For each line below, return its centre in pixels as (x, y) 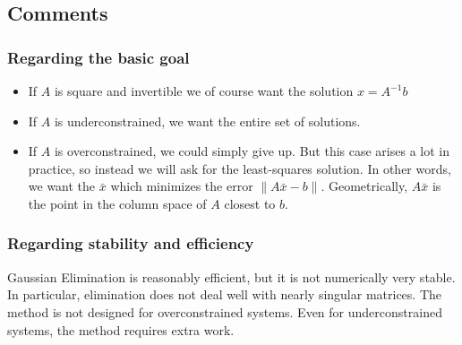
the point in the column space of (117, 203)
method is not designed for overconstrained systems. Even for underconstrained (225, 311)
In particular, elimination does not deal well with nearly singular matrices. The (225, 294)
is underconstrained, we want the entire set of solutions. (207, 121)
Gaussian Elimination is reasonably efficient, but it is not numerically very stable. (231, 276)
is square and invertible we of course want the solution (204, 91)
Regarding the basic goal (98, 57)
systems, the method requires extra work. (121, 329)
